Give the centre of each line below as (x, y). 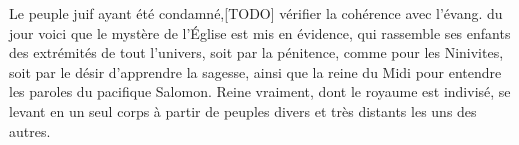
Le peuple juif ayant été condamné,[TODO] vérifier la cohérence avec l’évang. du (256, 13)
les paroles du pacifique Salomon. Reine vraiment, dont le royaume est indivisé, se (260, 91)
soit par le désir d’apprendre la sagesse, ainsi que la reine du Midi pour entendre (255, 71)
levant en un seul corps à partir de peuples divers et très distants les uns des (243, 110)
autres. (30, 130)
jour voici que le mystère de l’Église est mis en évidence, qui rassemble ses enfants (260, 32)
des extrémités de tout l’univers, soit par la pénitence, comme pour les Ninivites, (256, 52)
